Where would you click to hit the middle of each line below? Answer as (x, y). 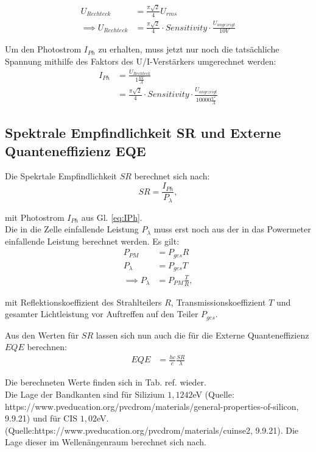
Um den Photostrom (43, 49)
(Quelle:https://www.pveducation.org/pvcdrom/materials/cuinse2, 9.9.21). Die (152, 430)
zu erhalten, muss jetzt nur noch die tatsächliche (189, 49)
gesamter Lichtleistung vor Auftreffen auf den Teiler (102, 314)
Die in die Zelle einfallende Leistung (72, 229)
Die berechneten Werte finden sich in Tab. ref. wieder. (106, 382)
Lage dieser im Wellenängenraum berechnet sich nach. (106, 442)
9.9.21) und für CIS (41, 418)
